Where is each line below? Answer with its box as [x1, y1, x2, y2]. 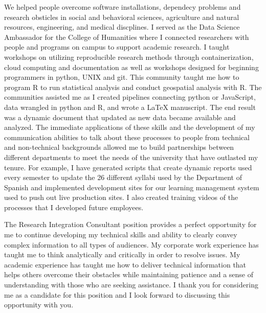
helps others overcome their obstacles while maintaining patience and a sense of [4, 269, 254, 280]
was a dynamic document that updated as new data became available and [4, 111, 236, 122]
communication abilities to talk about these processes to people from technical [4, 131, 250, 142]
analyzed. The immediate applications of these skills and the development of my [4, 122, 255, 132]
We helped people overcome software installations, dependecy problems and [4, 2, 241, 12]
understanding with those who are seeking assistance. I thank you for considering [4, 279, 258, 290]
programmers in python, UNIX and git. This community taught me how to [4, 72, 239, 82]
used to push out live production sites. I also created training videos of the [4, 192, 238, 203]
